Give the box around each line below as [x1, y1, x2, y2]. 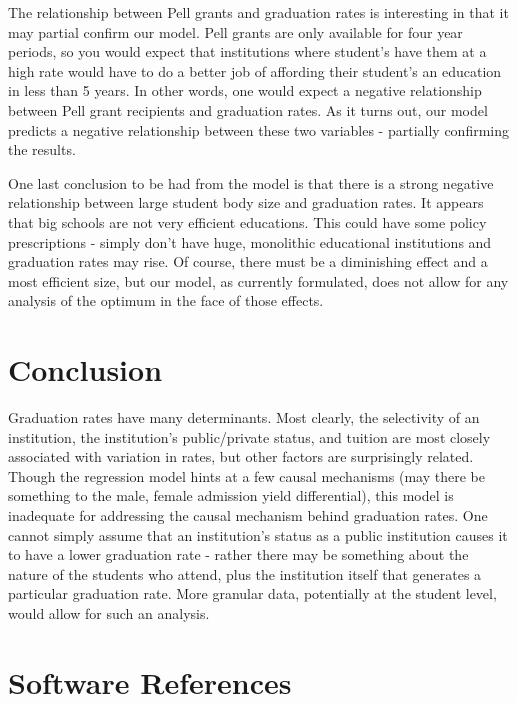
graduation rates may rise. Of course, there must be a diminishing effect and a [8, 251, 488, 272]
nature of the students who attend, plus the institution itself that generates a [8, 563, 482, 584]
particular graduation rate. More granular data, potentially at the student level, [8, 583, 497, 604]
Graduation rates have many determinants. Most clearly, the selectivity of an [8, 407, 480, 428]
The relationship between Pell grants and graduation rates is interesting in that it [8, 2, 509, 22]
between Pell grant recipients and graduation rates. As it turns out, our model [8, 99, 488, 120]
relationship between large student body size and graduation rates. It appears [8, 192, 484, 213]
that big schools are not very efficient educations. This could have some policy [8, 211, 487, 232]
